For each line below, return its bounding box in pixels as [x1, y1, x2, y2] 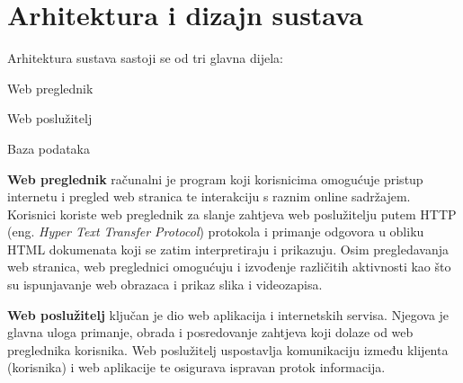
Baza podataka [7, 138, 90, 157]
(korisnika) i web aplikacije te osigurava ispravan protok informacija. [7, 358, 386, 377]
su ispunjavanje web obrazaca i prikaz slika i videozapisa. [7, 275, 323, 294]
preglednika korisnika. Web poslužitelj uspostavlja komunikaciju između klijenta [7, 340, 449, 359]
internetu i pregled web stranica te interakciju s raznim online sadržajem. [7, 187, 411, 206]
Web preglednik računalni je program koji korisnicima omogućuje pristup [7, 169, 423, 188]
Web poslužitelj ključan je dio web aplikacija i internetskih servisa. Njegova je [7, 305, 450, 324]
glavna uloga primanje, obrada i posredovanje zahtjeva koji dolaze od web [7, 323, 414, 342]
